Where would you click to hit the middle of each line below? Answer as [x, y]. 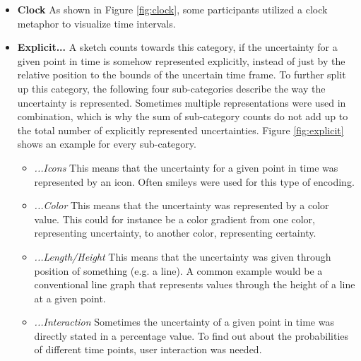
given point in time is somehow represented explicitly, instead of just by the [181, 60]
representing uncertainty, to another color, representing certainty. [175, 233]
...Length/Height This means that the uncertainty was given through [183, 256]
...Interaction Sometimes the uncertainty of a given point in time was [184, 322]
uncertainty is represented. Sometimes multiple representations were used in [182, 102]
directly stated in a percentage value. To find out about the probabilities [191, 335]
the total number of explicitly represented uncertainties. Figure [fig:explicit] [180, 130]
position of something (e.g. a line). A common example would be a [178, 270]
